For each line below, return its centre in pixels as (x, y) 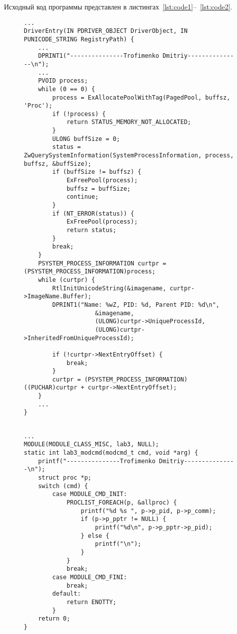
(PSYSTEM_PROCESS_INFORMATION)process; (90, 272)
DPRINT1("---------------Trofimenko (99, 56)
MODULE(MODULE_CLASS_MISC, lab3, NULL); (92, 444)
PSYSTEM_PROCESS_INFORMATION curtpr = (102, 263)
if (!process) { (79, 114)
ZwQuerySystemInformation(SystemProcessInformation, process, (129, 156)
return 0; (54, 619)
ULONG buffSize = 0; (86, 139)
